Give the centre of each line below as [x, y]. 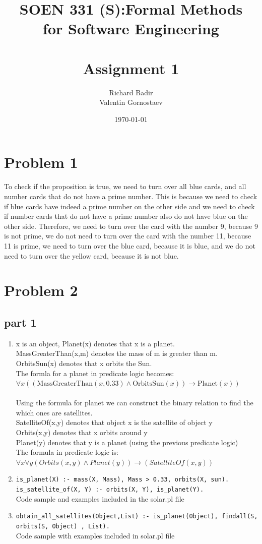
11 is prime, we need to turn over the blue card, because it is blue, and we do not [130, 245]
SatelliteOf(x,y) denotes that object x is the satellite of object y [114, 422]
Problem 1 [41, 162]
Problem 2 [41, 290]
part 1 [20, 322]
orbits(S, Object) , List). [63, 527]
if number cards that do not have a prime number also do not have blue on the [126, 216]
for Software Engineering [131, 28]
